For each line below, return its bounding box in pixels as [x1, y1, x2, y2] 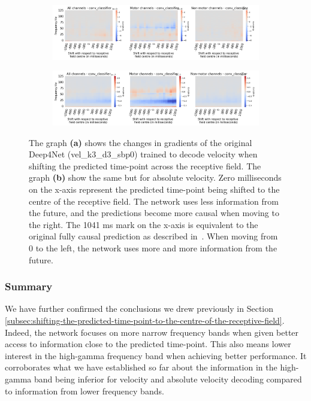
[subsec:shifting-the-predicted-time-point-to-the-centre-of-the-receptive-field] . [5, 314, 285, 326]
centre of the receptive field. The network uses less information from [29, 195, 279, 207]
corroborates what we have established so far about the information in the [5, 361, 277, 373]
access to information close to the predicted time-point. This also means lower [5, 338, 291, 350]
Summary [5, 279, 53, 294]
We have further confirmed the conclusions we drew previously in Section [5, 302, 274, 315]
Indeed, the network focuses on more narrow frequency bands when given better [5, 326, 299, 338]
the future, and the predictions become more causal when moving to [29, 206, 279, 219]
